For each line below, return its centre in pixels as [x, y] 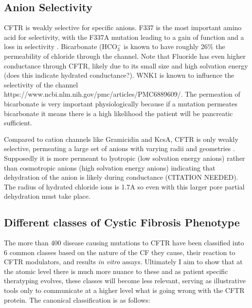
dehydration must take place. [47, 196]
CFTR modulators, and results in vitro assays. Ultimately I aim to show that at [123, 262]
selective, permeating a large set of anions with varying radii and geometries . [119, 148]
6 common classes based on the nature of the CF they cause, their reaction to [120, 252]
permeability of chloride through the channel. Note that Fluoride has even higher [125, 56]
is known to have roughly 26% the [174, 46]
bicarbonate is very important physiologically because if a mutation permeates [121, 103]
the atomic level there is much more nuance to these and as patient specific [116, 271]
